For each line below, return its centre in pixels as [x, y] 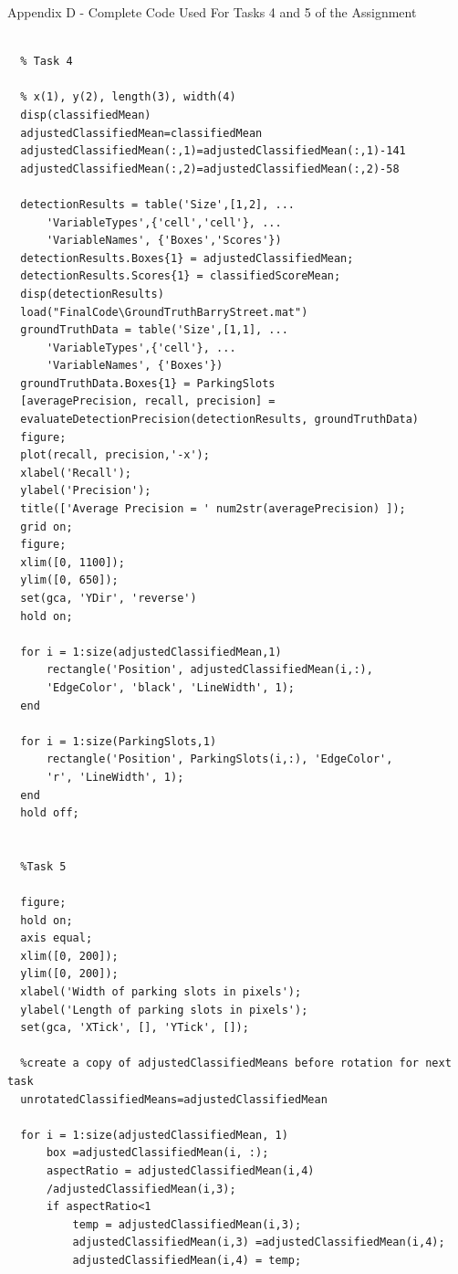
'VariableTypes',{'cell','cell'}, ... [164, 222]
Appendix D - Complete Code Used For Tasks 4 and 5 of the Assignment [212, 12]
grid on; [47, 526]
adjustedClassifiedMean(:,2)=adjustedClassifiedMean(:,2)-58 [210, 168]
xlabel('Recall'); [76, 473]
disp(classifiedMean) [86, 115]
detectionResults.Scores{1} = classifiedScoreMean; [181, 276]
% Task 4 [47, 62]
